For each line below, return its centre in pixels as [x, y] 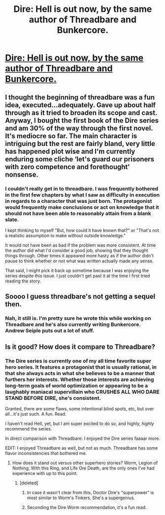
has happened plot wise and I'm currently [70, 151]
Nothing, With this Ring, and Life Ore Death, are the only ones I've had [83, 468]
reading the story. [23, 281]
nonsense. [22, 174]
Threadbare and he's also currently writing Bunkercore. [73, 325]
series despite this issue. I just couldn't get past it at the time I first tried [78, 276]
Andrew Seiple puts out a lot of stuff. [50, 331]
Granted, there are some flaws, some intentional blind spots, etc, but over [80, 409]
